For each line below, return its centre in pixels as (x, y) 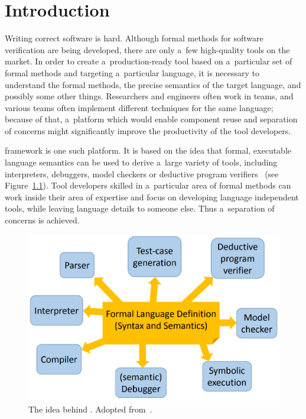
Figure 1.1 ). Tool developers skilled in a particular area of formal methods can (148, 185)
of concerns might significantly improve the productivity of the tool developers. (148, 130)
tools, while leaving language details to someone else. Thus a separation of (140, 208)
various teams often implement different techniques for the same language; (139, 107)
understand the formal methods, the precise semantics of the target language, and (153, 84)
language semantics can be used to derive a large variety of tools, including (141, 162)
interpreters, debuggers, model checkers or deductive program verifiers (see (142, 173)
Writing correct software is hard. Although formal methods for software (134, 38)
